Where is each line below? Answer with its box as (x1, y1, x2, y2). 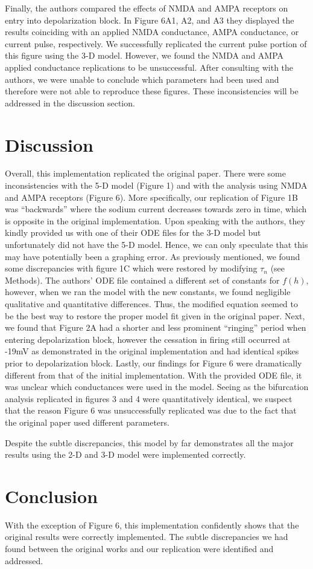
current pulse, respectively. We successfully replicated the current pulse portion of (5, 37, 307, 50)
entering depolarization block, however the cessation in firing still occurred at (5, 333, 291, 345)
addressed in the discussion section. (5, 96, 135, 109)
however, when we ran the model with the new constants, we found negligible (5, 285, 291, 298)
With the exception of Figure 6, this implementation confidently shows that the (5, 518, 299, 531)
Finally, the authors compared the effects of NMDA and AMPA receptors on (5, 2, 288, 14)
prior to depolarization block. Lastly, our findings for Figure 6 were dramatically (5, 356, 302, 369)
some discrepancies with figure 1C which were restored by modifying (5, 262, 258, 275)
